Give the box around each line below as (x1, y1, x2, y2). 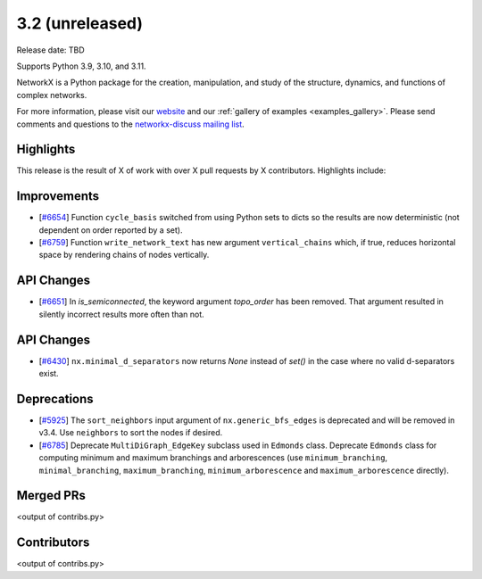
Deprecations (16, 391, 94, 406)
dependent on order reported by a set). (38, 224, 183, 236)
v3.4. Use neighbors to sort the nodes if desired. (38, 427, 223, 438)
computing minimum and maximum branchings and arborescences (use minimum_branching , (38, 452, 388, 463)
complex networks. (16, 89, 87, 100)
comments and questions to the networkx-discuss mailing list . (16, 119, 245, 129)
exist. (38, 368, 59, 379)
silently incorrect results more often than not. (38, 309, 204, 319)
